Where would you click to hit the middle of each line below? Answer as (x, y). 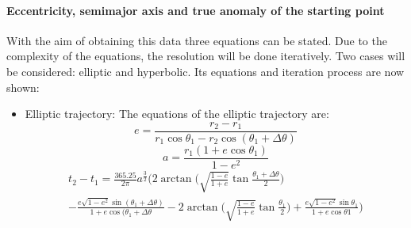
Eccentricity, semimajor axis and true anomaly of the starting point (196, 10)
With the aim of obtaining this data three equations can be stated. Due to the (197, 40)
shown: (23, 87)
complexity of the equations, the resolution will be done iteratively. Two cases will (206, 56)
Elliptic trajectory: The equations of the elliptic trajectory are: (177, 114)
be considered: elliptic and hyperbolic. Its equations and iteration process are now (205, 71)
